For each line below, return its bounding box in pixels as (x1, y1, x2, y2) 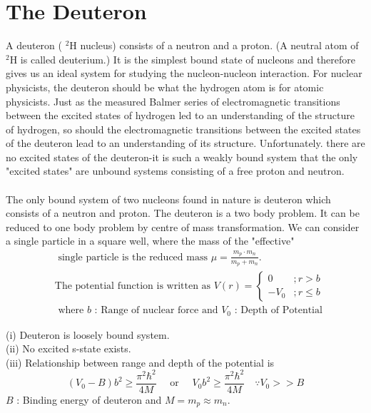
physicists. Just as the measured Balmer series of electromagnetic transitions (6, 93, 340, 108)
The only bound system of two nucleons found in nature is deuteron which (6, 191, 331, 206)
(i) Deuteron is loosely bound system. (6, 327, 170, 342)
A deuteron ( (6, 38, 62, 53)
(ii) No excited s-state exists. (6, 341, 131, 356)
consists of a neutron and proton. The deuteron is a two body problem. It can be (6, 205, 360, 220)
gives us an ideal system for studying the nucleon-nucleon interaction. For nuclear (6, 66, 362, 81)
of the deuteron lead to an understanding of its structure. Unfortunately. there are (6, 136, 365, 151)
